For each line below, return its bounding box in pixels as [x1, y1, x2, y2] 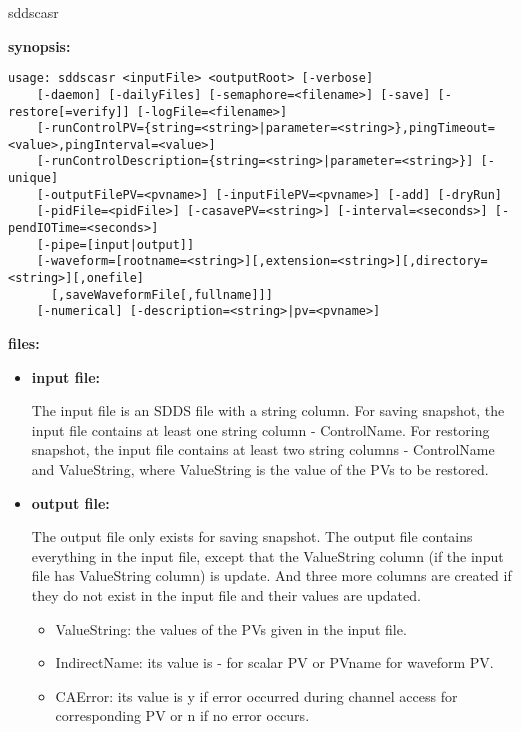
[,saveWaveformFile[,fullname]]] [50, 287, 273, 302]
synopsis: [8, 35, 71, 56]
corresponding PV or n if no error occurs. [55, 705, 310, 726]
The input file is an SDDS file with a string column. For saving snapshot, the [31, 400, 505, 421]
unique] [8, 171, 59, 186]
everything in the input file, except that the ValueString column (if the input [31, 545, 504, 566]
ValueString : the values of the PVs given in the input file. [55, 618, 407, 639]
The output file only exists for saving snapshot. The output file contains [31, 526, 473, 547]
